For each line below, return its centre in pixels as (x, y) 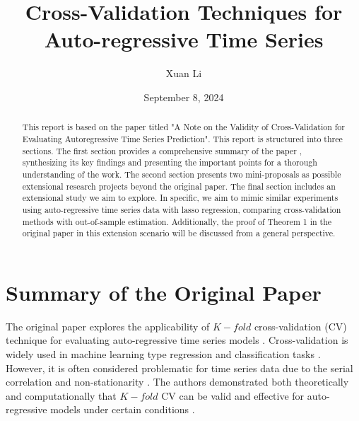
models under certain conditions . (123, 409)
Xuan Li (184, 73)
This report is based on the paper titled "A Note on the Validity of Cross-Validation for (183, 127)
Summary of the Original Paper (164, 292)
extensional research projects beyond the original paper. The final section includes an (179, 186)
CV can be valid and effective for (233, 395)
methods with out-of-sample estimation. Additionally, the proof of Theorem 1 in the (177, 221)
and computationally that (61, 395)
